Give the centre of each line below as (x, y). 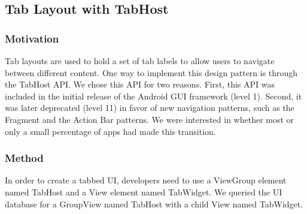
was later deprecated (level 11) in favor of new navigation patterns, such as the (150, 108)
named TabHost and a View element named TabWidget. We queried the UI (144, 192)
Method (24, 158)
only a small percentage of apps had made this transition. (110, 131)
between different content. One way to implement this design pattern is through (151, 72)
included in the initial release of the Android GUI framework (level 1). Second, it (153, 96)
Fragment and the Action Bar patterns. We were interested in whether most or (150, 119)
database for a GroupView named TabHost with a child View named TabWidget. (154, 204)
